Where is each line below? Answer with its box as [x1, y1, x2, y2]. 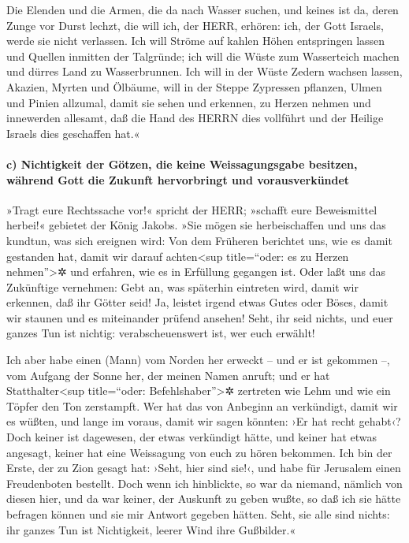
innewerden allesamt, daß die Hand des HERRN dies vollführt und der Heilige [6, 110, 384, 126]
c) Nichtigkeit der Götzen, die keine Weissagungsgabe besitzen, [6, 155, 358, 172]
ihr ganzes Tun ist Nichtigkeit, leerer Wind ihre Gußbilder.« [6, 521, 296, 537]
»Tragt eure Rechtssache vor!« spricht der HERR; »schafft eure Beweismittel [6, 201, 377, 218]
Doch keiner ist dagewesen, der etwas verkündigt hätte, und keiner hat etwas [6, 429, 377, 445]
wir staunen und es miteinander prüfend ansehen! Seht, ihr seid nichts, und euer [6, 309, 393, 325]
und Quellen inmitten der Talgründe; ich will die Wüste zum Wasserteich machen [6, 47, 400, 64]
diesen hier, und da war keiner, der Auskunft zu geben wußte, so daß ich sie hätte [6, 490, 401, 507]
